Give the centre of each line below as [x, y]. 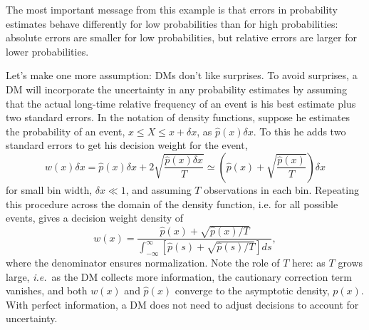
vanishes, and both [47, 290]
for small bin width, [49, 189]
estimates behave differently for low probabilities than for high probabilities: [172, 23]
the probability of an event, [66, 131]
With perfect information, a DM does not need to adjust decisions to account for [182, 304]
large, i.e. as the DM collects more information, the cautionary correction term [179, 276]
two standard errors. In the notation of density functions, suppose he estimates [178, 117]
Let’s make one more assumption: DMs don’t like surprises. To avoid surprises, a [182, 75]
